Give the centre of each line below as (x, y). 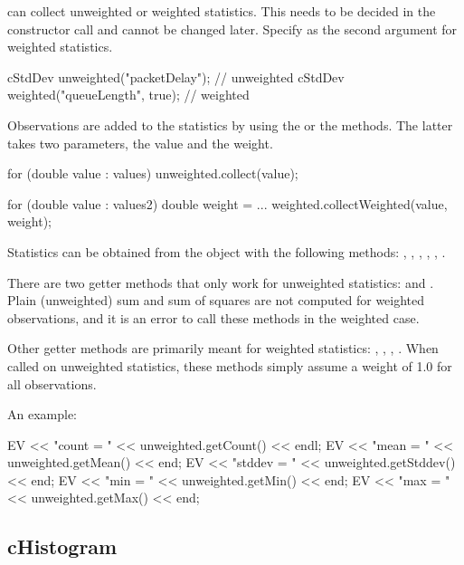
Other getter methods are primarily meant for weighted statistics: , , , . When (223, 348)
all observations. (52, 383)
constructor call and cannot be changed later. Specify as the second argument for (232, 29)
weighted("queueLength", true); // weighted (128, 95)
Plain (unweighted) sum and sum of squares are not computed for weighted (216, 300)
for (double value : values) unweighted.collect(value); (153, 173)
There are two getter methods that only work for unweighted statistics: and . (221, 282)
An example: (42, 414)
